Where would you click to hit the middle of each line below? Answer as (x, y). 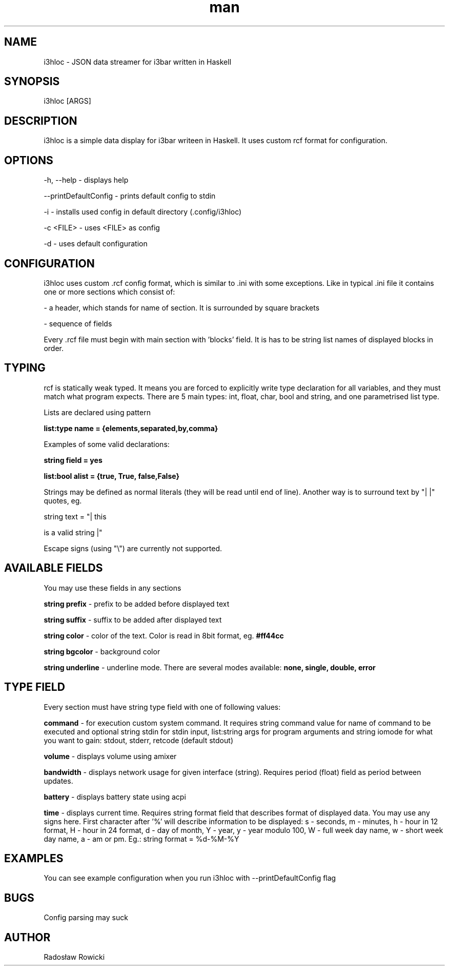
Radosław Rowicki (74, 957)
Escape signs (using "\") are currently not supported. (133, 548)
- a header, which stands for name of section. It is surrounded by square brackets (182, 307)
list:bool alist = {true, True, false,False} (111, 476)
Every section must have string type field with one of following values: (162, 707)
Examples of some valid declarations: (107, 444)
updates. (58, 781)
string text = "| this (75, 516)
